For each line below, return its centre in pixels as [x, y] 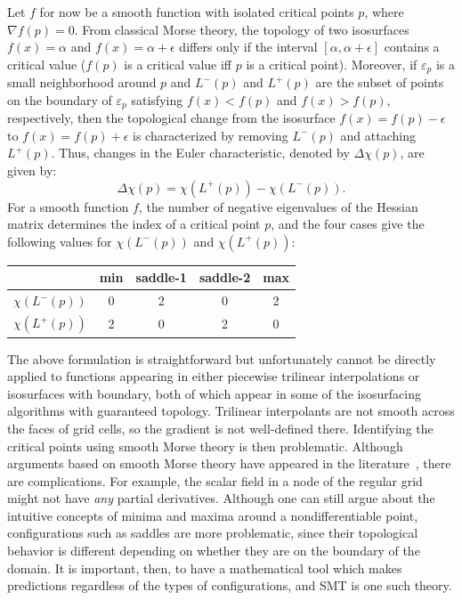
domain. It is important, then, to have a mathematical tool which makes [205, 568]
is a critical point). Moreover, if [332, 64]
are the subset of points [380, 82]
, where [384, 12]
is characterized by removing [210, 135]
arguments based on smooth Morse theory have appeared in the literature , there [229, 463]
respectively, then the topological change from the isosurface [171, 118]
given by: [32, 170]
